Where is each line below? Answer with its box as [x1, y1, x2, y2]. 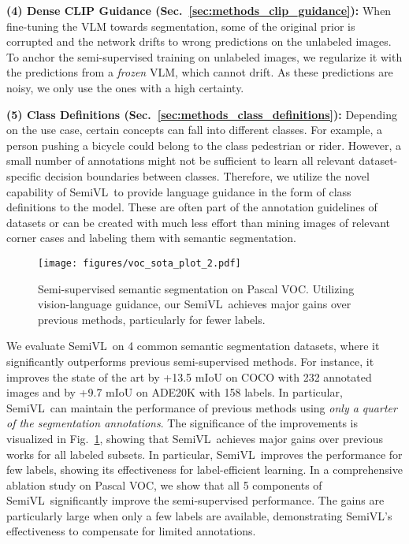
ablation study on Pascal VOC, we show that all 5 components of [6, 476, 322, 493]
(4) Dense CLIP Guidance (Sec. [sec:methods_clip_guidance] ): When [6, 2, 392, 18]
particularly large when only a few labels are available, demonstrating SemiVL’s [6, 507, 392, 524]
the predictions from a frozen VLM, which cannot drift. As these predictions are [6, 64, 393, 80]
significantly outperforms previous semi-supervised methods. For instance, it [6, 352, 374, 369]
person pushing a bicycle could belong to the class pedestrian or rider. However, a [6, 136, 402, 153]
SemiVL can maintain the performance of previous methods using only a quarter [6, 399, 397, 415]
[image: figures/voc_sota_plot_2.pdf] [38, 257, 241, 269]
